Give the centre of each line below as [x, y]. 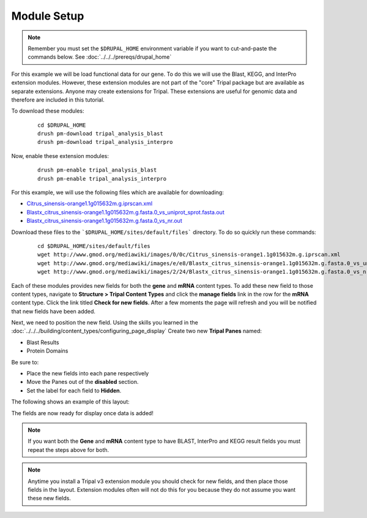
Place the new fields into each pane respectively [88, 373]
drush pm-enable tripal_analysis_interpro [102, 178]
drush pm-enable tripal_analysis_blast [97, 170]
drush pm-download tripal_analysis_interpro [106, 142]
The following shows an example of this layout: [70, 402]
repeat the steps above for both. [69, 449]
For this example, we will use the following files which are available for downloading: [118, 192]
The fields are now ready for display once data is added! [83, 413]
